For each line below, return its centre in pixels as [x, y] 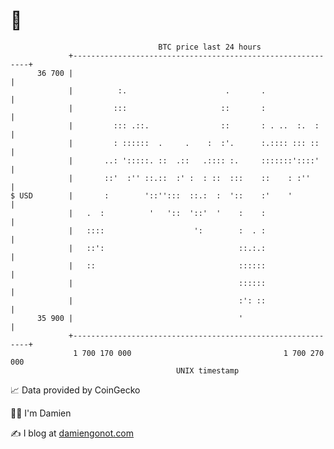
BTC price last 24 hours [210, 47]
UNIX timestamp [207, 370]
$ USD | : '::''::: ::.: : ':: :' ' [151, 195]
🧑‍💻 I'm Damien [41, 413]
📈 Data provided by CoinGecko [75, 390]
